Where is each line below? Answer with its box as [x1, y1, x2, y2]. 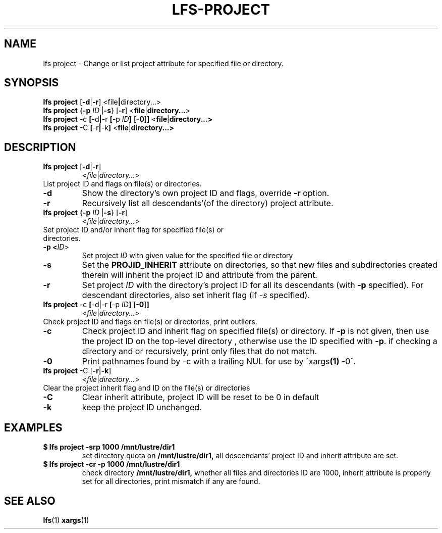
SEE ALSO [4, 494, 56, 507]
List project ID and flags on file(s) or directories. [43, 179, 202, 188]
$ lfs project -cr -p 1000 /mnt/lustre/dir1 [43, 460, 180, 469]
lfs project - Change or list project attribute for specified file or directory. [43, 59, 284, 68]
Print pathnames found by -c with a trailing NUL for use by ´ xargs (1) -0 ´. [82, 356, 356, 367]
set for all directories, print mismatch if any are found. [82, 477, 260, 486]
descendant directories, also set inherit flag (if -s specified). [82, 290, 310, 301]
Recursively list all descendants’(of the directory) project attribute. [82, 198, 334, 209]
